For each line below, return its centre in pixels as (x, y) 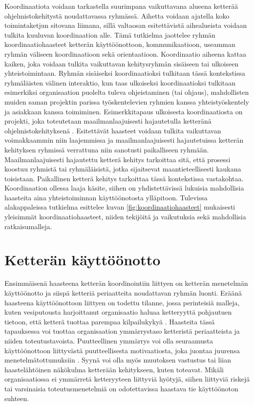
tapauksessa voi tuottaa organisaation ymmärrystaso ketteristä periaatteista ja (122, 331)
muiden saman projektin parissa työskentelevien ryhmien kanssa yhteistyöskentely (127, 101)
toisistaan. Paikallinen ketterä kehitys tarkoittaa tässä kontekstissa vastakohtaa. (124, 178)
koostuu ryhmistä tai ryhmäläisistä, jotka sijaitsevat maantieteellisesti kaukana (123, 169)
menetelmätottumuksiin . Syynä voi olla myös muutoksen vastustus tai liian (118, 360)
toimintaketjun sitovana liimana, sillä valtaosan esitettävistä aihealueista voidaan (126, 25)
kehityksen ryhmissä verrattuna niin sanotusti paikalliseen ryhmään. (107, 149)
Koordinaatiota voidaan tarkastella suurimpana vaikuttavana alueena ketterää (121, 6)
